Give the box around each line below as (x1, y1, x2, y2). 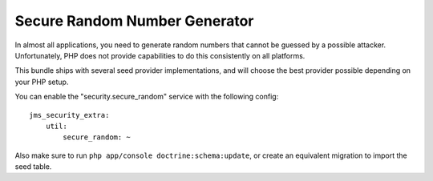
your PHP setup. (14, 77, 69, 86)
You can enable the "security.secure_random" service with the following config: (14, 92, 279, 102)
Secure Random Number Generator (14, 12, 254, 30)
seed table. (14, 162, 52, 171)
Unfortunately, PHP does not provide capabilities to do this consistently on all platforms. (14, 50, 306, 60)
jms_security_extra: (29, 111, 110, 119)
